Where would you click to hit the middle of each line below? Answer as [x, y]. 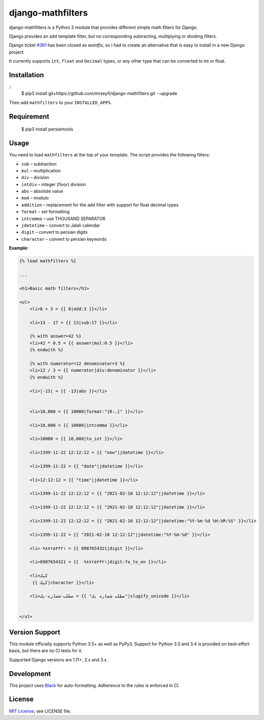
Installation [26, 75]
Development [30, 674]
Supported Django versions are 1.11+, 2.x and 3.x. [58, 659]
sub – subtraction [39, 164]
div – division [35, 177]
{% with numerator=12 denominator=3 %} [77, 364]
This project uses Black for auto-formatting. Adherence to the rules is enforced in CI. [94, 685]
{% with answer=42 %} [55, 336]
